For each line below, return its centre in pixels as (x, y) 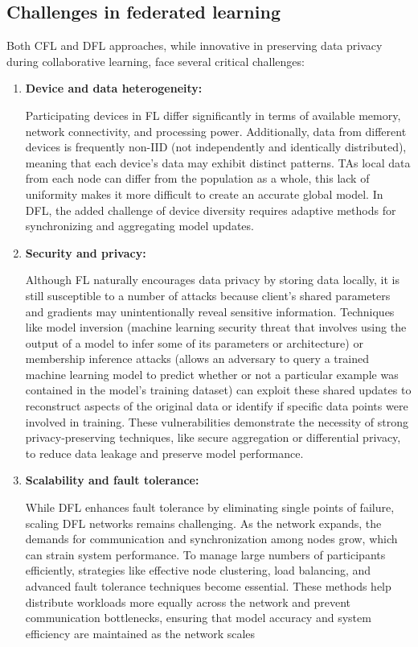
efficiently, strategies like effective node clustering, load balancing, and (198, 570)
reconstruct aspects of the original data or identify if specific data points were (217, 406)
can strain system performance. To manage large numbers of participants (205, 554)
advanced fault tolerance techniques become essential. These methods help (208, 586)
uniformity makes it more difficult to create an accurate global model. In (204, 194)
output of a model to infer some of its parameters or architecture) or (194, 342)
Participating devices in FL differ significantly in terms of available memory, (213, 115)
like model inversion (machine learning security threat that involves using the (216, 327)
